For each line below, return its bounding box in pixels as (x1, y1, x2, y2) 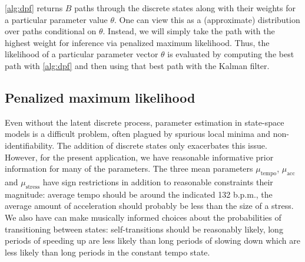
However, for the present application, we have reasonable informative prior (5, 150, 274, 163)
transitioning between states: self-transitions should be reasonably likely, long (5, 222, 283, 235)
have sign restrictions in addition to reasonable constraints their (42, 175, 273, 188)
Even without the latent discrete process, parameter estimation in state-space (5, 116, 284, 128)
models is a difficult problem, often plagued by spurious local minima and (5, 127, 271, 140)
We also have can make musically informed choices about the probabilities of (5, 211, 281, 223)
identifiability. (5, 139, 55, 151)
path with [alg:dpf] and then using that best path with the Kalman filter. (5, 59, 270, 71)
